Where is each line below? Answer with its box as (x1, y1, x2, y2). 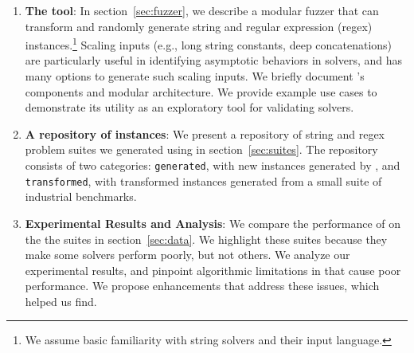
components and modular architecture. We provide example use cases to (25, 83, 377, 100)
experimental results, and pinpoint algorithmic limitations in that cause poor (25, 261, 401, 278)
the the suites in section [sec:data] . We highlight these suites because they (25, 230, 388, 247)
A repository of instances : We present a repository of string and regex (25, 125, 385, 142)
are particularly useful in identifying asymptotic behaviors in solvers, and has (25, 52, 403, 69)
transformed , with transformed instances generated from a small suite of (25, 172, 382, 189)
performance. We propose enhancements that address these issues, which (25, 277, 380, 294)
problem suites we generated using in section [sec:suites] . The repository (25, 141, 378, 158)
